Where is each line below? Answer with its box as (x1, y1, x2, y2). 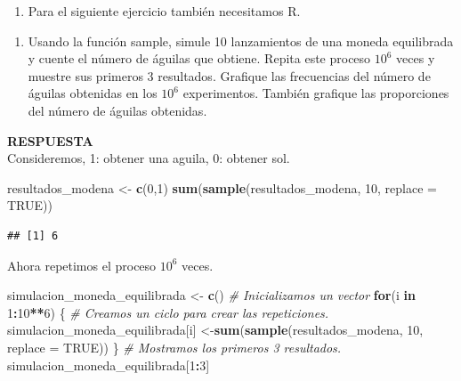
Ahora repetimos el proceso (7, 255, 157, 274)
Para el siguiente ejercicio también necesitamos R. (28, 2, 301, 20)
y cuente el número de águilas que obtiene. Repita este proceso (28, 49, 371, 68)
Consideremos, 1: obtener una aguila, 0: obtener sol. (7, 149, 290, 167)
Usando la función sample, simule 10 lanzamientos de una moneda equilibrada (28, 31, 454, 50)
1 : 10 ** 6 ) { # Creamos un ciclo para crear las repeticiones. (7, 303, 329, 321)
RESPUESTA (7, 131, 93, 150)
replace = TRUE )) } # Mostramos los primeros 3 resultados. (7, 337, 342, 356)
